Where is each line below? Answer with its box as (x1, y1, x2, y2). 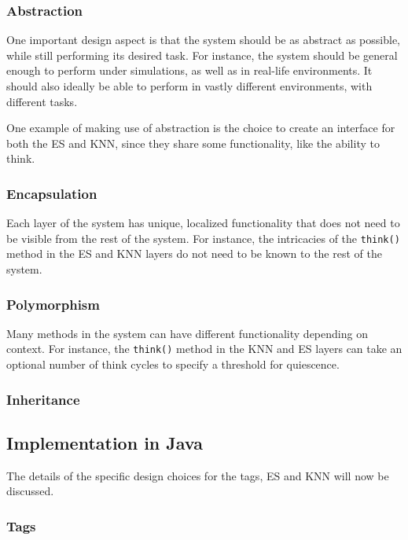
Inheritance (6, 389, 80, 409)
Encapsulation (6, 183, 97, 203)
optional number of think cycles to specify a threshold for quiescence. (6, 356, 340, 373)
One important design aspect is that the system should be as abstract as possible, (6, 31, 401, 48)
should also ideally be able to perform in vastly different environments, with (6, 78, 373, 94)
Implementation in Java (6, 430, 203, 454)
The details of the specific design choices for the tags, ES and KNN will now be (6, 467, 389, 483)
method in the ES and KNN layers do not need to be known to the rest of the (6, 245, 382, 262)
